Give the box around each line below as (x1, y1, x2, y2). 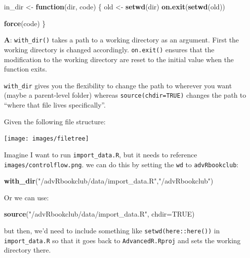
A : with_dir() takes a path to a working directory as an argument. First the (4, 35, 239, 45)
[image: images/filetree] (4, 135, 89, 143)
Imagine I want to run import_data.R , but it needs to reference (4, 149, 197, 159)
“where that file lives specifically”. (4, 100, 106, 110)
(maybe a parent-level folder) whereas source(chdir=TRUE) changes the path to (4, 90, 246, 100)
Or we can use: (4, 192, 49, 202)
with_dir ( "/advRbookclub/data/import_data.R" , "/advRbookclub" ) (4, 176, 213, 186)
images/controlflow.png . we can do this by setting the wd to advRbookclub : (4, 159, 239, 169)
